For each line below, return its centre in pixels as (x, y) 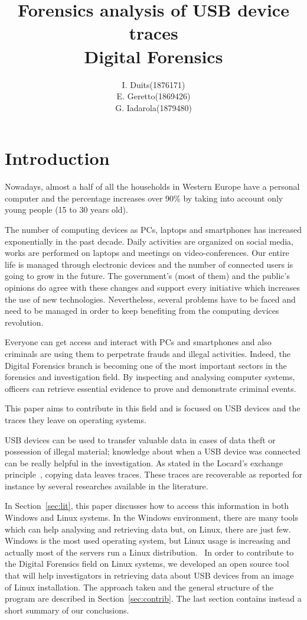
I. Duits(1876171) (153, 84)
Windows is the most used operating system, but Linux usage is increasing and (148, 541)
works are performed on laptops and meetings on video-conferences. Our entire (147, 253)
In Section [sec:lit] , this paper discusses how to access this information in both (147, 506)
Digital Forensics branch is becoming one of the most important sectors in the (146, 365)
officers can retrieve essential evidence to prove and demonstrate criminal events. (151, 388)
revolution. (24, 322)
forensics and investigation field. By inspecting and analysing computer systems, (150, 377)
